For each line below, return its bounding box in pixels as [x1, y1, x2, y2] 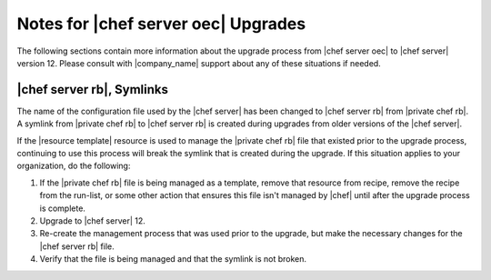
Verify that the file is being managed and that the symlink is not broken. [39, 254, 307, 265]
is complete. [39, 203, 86, 214]
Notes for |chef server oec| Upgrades [16, 14, 306, 34]
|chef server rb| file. [39, 241, 115, 252]
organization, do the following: [16, 160, 131, 172]
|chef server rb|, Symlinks [16, 82, 168, 97]
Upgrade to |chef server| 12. [39, 215, 145, 226]
